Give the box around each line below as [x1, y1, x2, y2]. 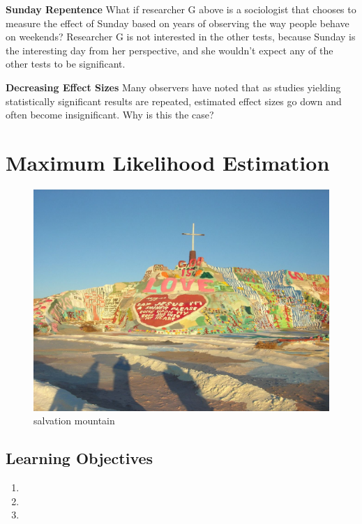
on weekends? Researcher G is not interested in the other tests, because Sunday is [6, 29, 356, 44]
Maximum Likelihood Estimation [6, 148, 330, 176]
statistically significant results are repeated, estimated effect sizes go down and [6, 93, 342, 108]
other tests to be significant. [6, 56, 126, 71]
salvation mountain [33, 413, 115, 428]
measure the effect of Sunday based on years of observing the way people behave [6, 15, 349, 30]
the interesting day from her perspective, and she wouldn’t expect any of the [6, 43, 333, 57]
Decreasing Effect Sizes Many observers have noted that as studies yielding [6, 79, 341, 94]
